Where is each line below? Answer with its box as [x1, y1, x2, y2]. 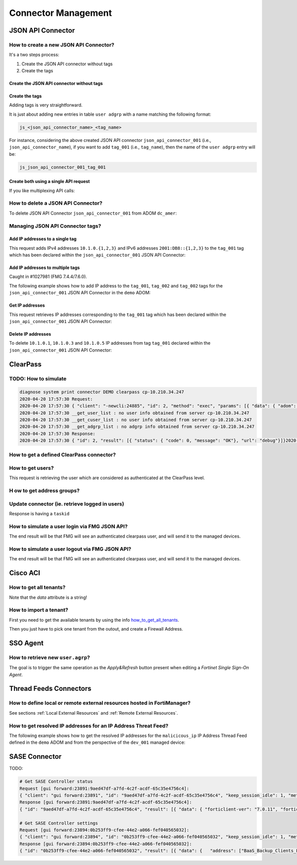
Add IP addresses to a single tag [9, 236, 77, 242]
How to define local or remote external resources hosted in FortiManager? [9, 700, 191, 707]
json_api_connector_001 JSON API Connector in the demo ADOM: [9, 290, 151, 296]
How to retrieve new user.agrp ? [9, 654, 90, 661]
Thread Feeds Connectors [9, 684, 92, 693]
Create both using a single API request [9, 179, 90, 184]
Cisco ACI [9, 569, 41, 577]
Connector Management [9, 7, 112, 18]
